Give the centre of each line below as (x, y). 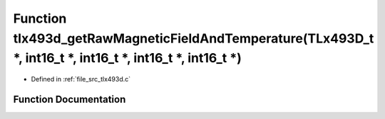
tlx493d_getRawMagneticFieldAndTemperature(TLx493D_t (194, 38)
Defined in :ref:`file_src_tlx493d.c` (81, 79)
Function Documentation (70, 99)
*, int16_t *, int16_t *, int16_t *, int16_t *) (127, 58)
